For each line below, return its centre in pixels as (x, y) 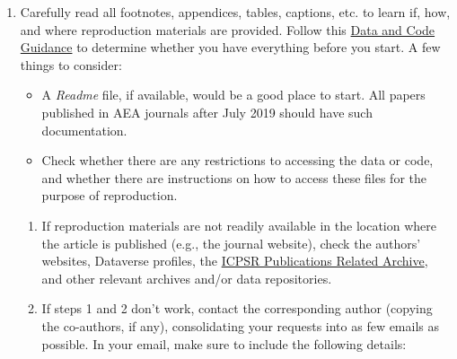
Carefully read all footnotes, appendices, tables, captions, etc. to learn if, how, (235, 12)
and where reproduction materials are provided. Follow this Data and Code (228, 29)
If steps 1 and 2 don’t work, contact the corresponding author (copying (237, 308)
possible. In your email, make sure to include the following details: (224, 343)
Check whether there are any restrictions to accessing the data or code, (237, 160)
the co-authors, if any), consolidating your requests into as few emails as (241, 325)
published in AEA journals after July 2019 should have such (207, 112)
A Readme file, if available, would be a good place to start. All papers (233, 95)
